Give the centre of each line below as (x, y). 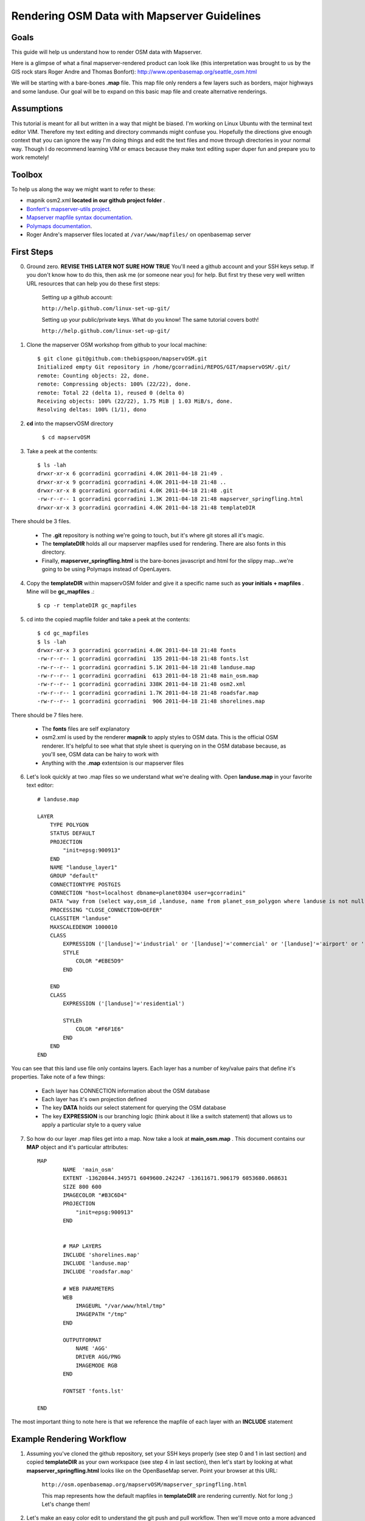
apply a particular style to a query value (91, 1125)
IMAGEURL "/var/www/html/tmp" (121, 1306)
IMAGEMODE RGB (97, 1365)
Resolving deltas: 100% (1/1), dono (92, 410)
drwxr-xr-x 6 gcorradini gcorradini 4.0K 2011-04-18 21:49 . (130, 474)
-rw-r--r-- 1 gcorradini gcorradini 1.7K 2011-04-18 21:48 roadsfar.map (148, 693)
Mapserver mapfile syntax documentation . (80, 218)
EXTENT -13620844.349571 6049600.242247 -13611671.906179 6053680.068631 (175, 1178)
